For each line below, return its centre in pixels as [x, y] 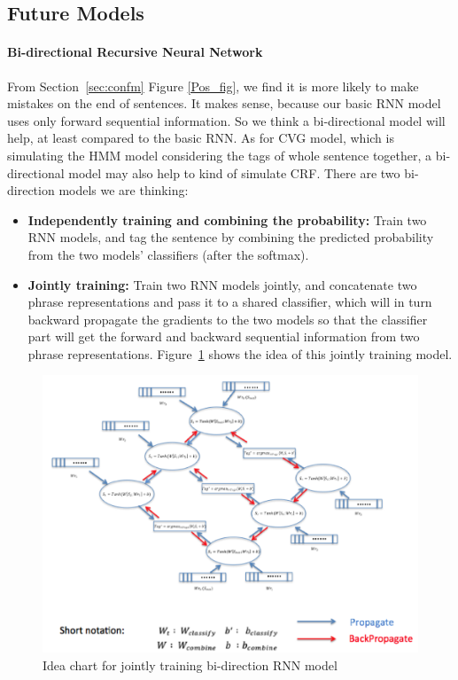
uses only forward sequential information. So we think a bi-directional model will [226, 120]
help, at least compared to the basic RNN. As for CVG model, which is [201, 138]
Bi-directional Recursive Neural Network [135, 52]
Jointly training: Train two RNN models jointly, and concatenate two [222, 284]
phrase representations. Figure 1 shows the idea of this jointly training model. [240, 353]
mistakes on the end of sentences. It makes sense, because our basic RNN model [224, 103]
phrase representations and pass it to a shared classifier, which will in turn [230, 302]
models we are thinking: [124, 190]
